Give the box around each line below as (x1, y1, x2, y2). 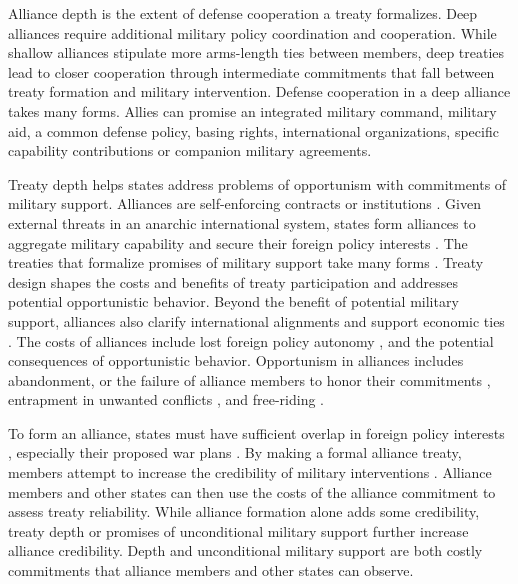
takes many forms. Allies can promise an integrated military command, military (8, 100, 497, 121)
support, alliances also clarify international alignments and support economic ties (8, 310, 505, 331)
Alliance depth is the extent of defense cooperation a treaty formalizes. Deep (8, 3, 478, 23)
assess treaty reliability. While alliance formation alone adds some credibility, (8, 501, 480, 522)
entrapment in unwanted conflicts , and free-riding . (8, 389, 325, 410)
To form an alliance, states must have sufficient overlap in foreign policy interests (8, 422, 505, 443)
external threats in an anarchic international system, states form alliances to (8, 212, 476, 233)
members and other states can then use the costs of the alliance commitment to (8, 481, 496, 502)
